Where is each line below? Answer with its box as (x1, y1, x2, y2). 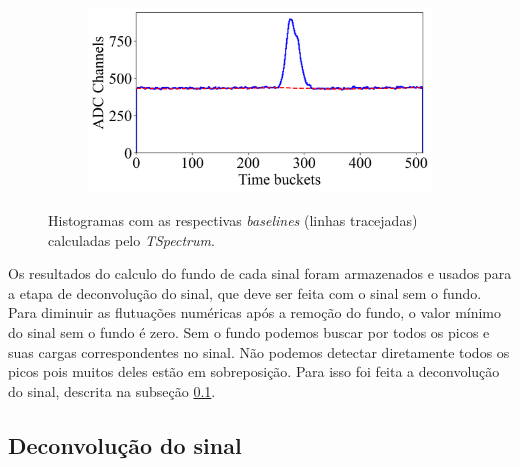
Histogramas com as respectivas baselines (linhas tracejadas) (48, 210, 418, 231)
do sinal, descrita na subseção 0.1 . (8, 380, 216, 401)
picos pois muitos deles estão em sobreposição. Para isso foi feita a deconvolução (8, 361, 500, 382)
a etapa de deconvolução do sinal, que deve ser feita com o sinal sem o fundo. (8, 282, 482, 303)
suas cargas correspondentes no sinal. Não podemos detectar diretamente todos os (8, 341, 510, 362)
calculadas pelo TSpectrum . (48, 229, 215, 250)
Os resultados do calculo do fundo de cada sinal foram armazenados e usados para (8, 263, 512, 284)
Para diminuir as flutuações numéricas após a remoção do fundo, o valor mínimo (8, 302, 502, 323)
